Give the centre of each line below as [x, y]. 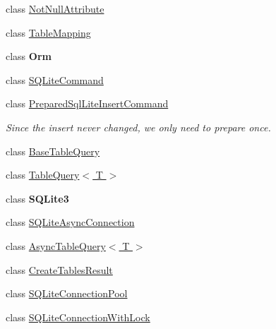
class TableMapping [48, 32]
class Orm [29, 56]
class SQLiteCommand [55, 79]
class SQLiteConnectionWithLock [78, 317]
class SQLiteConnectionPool [67, 293]
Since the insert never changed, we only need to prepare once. [138, 127]
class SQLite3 [37, 198]
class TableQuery [43, 175]
